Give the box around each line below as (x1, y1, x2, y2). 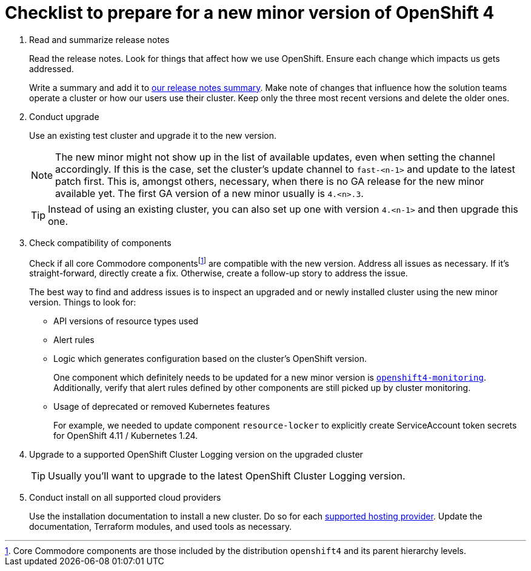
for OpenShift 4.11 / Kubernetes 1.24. (53, 430, 198, 441)
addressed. (29, 63, 74, 74)
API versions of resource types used (53, 316, 199, 327)
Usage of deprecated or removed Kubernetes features (53, 401, 270, 412)
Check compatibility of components (29, 237, 172, 248)
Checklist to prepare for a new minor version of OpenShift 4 (5, 2, 495, 23)
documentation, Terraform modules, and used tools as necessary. (29, 521, 292, 532)
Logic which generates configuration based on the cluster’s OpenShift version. (53, 353, 367, 364)
